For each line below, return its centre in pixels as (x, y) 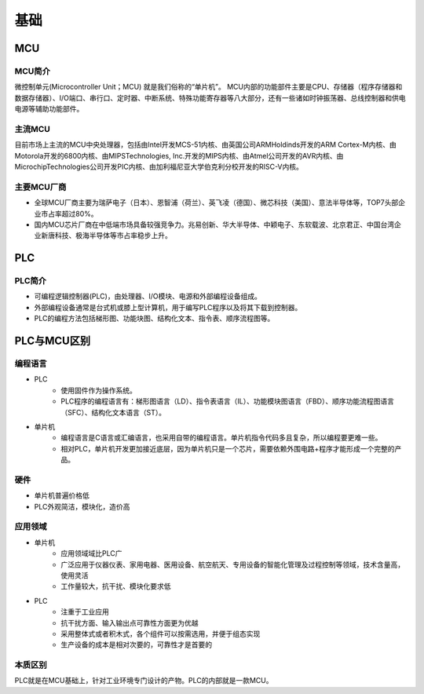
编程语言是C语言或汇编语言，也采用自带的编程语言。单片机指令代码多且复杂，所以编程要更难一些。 (221, 438)
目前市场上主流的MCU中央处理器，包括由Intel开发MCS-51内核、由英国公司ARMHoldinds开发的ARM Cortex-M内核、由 (205, 144)
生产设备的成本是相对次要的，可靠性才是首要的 (136, 645)
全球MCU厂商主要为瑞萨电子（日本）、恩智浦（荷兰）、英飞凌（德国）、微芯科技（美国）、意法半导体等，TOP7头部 (216, 203)
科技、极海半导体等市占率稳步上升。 (113, 236)
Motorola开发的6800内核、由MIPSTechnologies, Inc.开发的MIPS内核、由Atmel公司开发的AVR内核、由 (179, 155)
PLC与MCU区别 (52, 341)
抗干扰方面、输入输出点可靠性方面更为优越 (130, 623)
